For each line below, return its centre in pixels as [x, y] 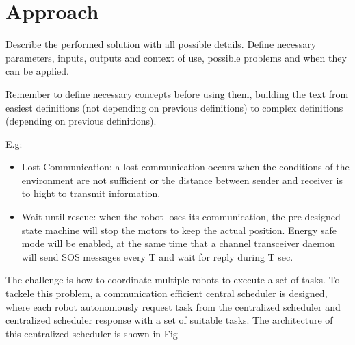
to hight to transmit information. [91, 193]
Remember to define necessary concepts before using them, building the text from [177, 93]
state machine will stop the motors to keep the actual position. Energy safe [179, 230]
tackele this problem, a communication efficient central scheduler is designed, [167, 293]
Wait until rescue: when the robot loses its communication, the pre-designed [181, 217]
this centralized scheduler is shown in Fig [92, 333]
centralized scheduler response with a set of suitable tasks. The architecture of [169, 320]
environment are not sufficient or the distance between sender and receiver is [182, 180]
